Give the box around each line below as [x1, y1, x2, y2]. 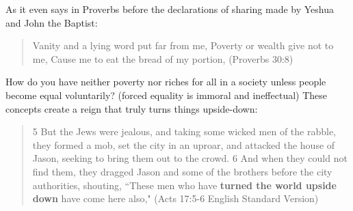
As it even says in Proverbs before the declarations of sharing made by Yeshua [5, 2, 335, 16]
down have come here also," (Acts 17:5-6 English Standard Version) [32, 191, 319, 206]
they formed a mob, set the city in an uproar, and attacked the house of [32, 137, 335, 152]
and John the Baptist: [5, 15, 98, 29]
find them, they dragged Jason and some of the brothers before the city [32, 164, 332, 178]
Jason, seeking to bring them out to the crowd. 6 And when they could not [32, 151, 348, 165]
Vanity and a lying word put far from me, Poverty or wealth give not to [32, 38, 334, 53]
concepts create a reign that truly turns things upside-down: [5, 101, 258, 115]
